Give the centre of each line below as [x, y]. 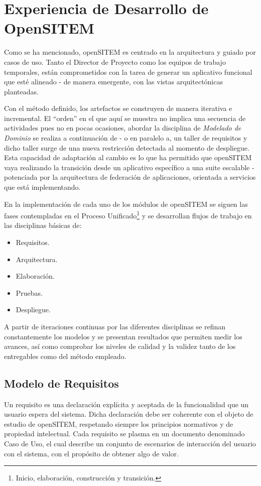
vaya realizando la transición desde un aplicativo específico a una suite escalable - [129, 167]
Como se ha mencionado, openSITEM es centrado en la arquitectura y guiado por [130, 52]
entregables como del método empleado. [65, 356]
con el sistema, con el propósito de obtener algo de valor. [91, 453]
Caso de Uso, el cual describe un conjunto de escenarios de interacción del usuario [130, 443]
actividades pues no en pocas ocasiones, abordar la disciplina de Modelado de [123, 128]
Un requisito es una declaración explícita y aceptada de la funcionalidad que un [126, 404]
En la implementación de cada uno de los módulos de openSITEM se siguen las [126, 204]
